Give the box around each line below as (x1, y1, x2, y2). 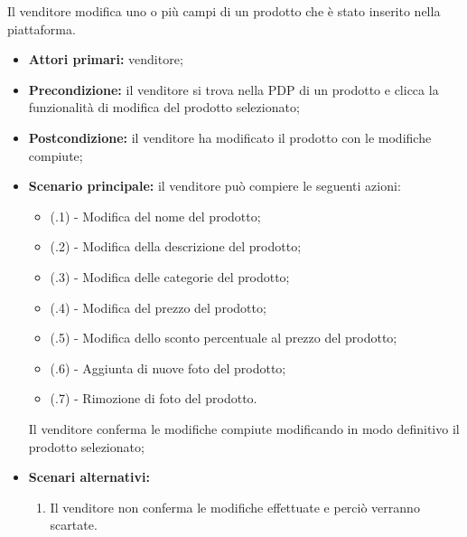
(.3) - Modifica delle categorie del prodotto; (50, 267, 290, 286)
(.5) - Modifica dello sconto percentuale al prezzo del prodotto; (50, 328, 397, 347)
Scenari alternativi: (28, 467, 151, 486)
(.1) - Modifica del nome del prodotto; (50, 206, 261, 225)
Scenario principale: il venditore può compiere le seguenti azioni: (28, 176, 401, 195)
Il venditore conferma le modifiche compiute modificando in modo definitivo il (28, 419, 460, 438)
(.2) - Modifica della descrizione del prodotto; (50, 237, 302, 256)
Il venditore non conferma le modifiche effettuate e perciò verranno (50, 497, 420, 516)
